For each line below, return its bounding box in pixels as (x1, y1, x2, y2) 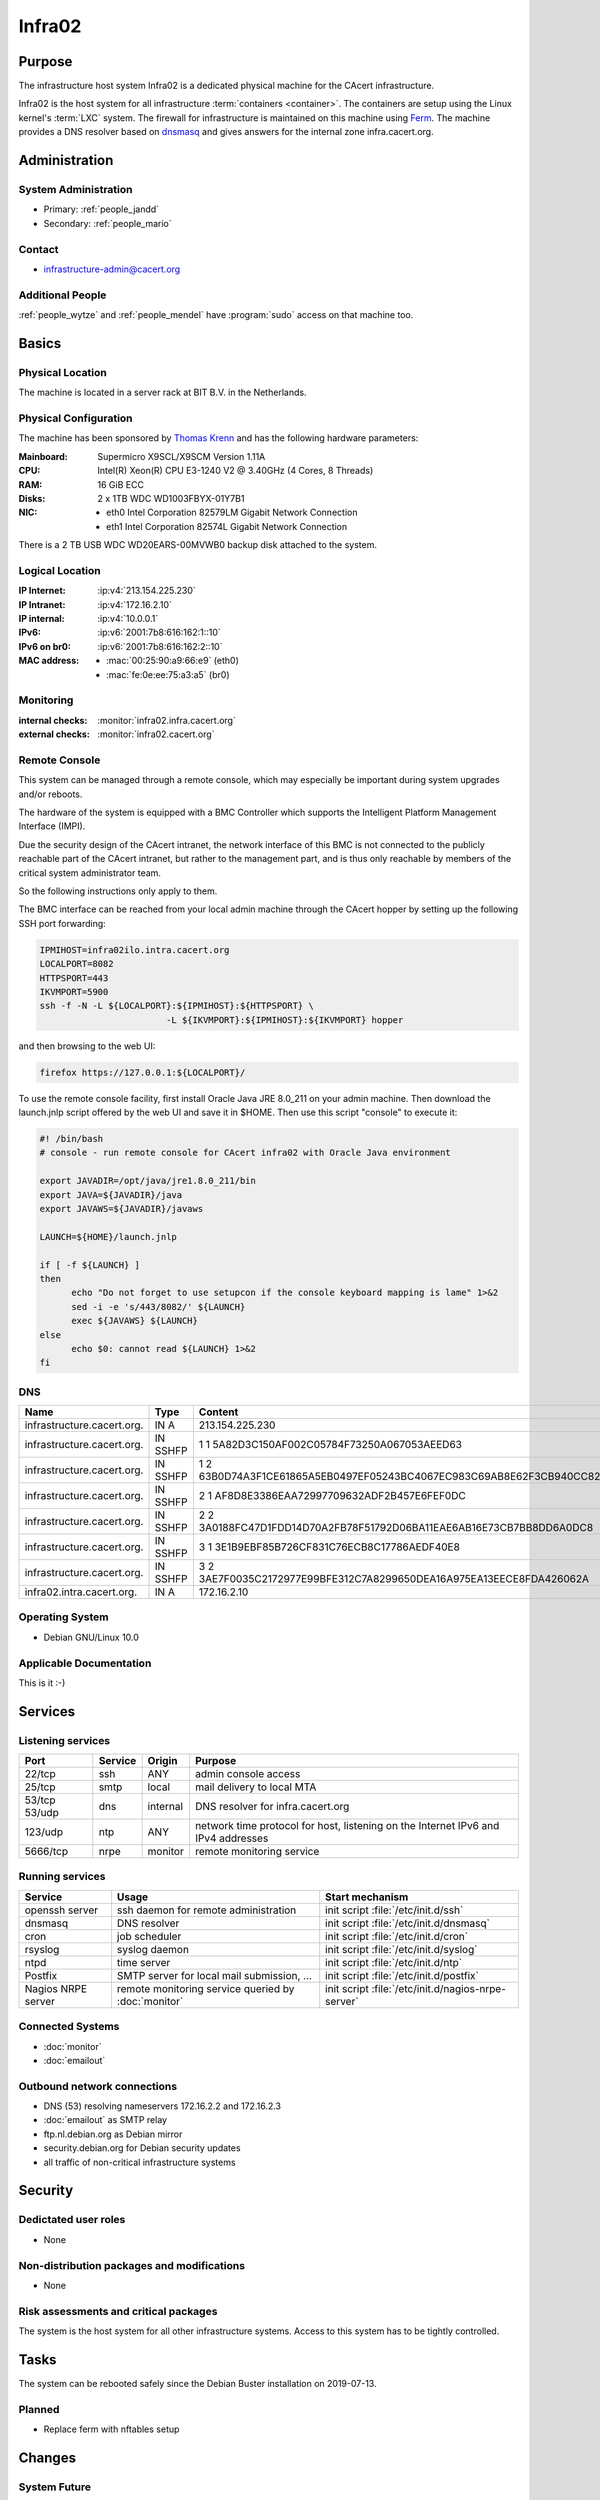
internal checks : (18, 714, 88, 726)
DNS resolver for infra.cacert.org (195, 1800, 350, 1814)
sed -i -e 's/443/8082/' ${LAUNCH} (71, 1301, 246, 1312)
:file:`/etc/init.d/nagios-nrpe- (371, 1981, 507, 1995)
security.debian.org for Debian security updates (43, 2142, 241, 2154)
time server (116, 1955, 171, 1969)
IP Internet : (18, 585, 66, 597)
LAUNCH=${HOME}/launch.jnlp (39, 1231, 177, 1242)
